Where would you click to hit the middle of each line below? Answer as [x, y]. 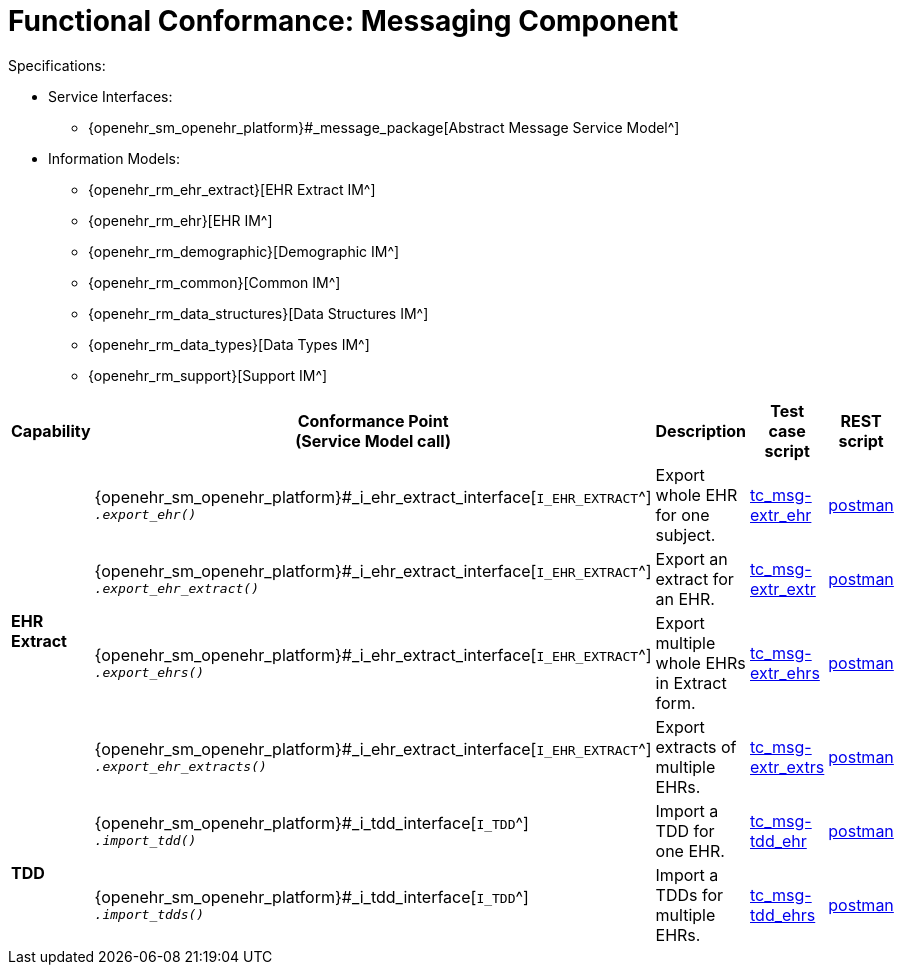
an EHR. [685, 598]
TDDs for [689, 894]
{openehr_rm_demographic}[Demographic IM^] [244, 251]
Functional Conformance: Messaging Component [343, 21]
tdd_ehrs [783, 914]
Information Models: [114, 158]
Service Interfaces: [110, 96]
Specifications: [57, 65]
